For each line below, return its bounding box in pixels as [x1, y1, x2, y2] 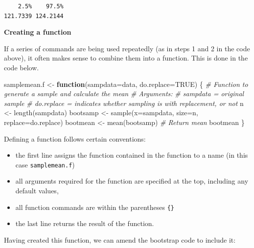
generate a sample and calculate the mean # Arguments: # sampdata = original [4, 88, 244, 99]
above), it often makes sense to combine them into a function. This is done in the [4, 53, 248, 63]
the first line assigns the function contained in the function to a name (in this [15, 150, 248, 160]
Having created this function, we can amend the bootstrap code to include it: [4, 234, 236, 245]
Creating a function [4, 27, 71, 37]
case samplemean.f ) [15, 159, 75, 169]
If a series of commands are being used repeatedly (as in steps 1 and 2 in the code [4, 43, 250, 53]
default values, [15, 185, 59, 195]
